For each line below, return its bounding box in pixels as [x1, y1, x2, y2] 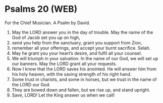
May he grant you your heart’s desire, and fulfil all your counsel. [11, 50, 142, 56]
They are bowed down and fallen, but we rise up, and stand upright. [11, 87, 151, 93]
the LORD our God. [11, 81, 51, 87]
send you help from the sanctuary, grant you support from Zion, [11, 39, 142, 45]
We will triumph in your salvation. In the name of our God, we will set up [11, 55, 159, 61]
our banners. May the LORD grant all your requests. [11, 61, 117, 67]
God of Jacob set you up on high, [11, 34, 80, 40]
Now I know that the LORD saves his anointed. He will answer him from [11, 66, 157, 72]
